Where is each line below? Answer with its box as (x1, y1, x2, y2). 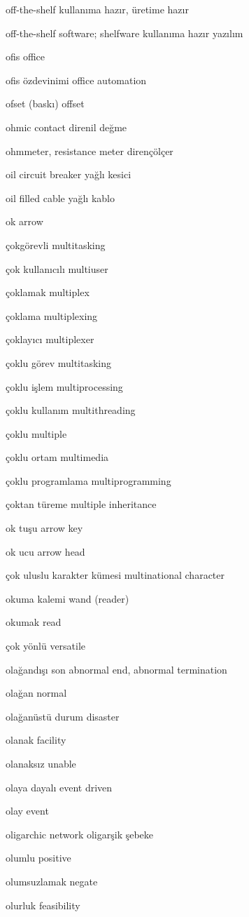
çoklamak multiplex (6, 285, 90, 300)
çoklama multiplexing (6, 308, 98, 323)
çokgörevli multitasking (6, 237, 106, 252)
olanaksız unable (6, 756, 76, 770)
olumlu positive (6, 850, 71, 865)
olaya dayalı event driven (6, 779, 113, 794)
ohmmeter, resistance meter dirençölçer (6, 143, 173, 158)
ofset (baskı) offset (6, 96, 85, 111)
